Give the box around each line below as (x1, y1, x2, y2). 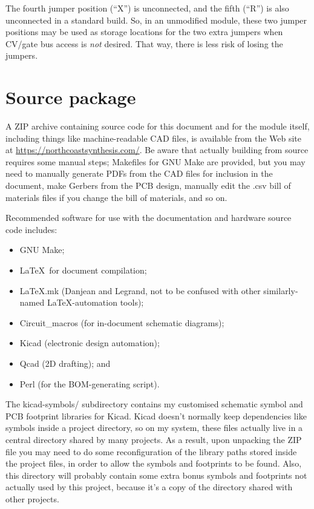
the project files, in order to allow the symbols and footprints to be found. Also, (5, 457, 302, 470)
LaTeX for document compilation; (19, 264, 147, 277)
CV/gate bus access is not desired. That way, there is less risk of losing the (5, 37, 283, 50)
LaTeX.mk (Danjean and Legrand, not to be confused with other (19, 284, 261, 297)
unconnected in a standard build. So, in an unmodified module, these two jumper (5, 13, 307, 26)
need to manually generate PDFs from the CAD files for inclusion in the (5, 167, 273, 180)
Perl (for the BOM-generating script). (19, 377, 160, 390)
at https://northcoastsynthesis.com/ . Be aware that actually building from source (5, 143, 309, 156)
